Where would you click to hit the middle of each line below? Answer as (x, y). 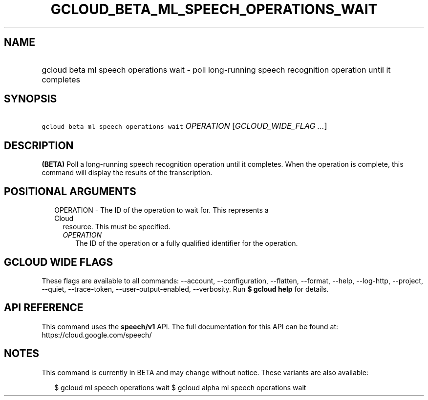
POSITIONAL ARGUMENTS (70, 191)
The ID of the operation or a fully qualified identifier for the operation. (187, 243)
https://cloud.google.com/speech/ (97, 335)
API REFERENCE (44, 308)
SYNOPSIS (31, 99)
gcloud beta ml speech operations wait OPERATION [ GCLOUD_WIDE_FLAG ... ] (184, 126)
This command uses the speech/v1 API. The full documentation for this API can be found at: (190, 326)
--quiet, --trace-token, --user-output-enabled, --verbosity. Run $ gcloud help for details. (185, 289)
